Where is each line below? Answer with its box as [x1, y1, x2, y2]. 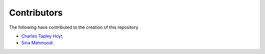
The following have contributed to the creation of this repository [9, 24, 138, 30]
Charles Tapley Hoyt [21, 33, 63, 39]
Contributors [9, 7, 63, 18]
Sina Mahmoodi [21, 40, 53, 46]
